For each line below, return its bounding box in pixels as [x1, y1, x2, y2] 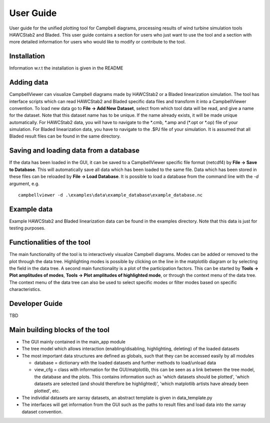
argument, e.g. [9, 180, 39, 186]
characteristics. [9, 286, 41, 292]
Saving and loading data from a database [9, 146, 140, 155]
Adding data [9, 78, 48, 87]
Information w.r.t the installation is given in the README [9, 65, 123, 71]
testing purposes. [9, 225, 46, 231]
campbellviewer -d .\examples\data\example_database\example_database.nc [18, 192, 203, 197]
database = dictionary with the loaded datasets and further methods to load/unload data [34, 360, 216, 366]
